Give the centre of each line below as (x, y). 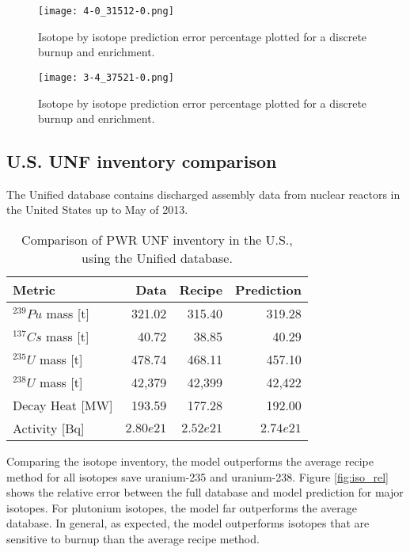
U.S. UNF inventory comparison (142, 161)
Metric (34, 290)
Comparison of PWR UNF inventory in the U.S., (157, 240)
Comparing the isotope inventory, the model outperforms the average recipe (190, 461)
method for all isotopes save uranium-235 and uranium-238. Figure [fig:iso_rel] (197, 476)
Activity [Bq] (49, 428)
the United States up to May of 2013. (97, 209)
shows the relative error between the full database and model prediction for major (205, 492)
